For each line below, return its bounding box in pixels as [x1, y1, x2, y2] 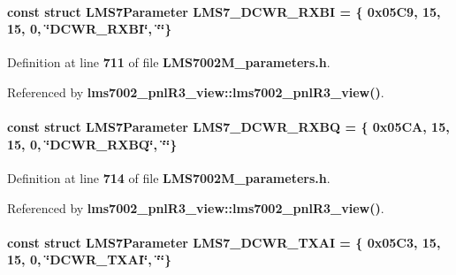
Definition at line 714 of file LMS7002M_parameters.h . [7, 168, 331, 187]
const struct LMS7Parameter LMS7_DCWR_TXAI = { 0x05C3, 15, [7, 233, 441, 251]
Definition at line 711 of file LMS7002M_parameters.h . [7, 53, 331, 72]
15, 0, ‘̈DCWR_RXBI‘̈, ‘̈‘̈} [7, 19, 172, 38]
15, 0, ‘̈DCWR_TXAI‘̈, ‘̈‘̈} [7, 250, 172, 269]
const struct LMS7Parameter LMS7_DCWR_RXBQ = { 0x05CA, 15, [7, 118, 450, 136]
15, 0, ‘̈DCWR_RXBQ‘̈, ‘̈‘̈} [7, 134, 178, 153]
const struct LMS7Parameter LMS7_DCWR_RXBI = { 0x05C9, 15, [7, 2, 441, 20]
